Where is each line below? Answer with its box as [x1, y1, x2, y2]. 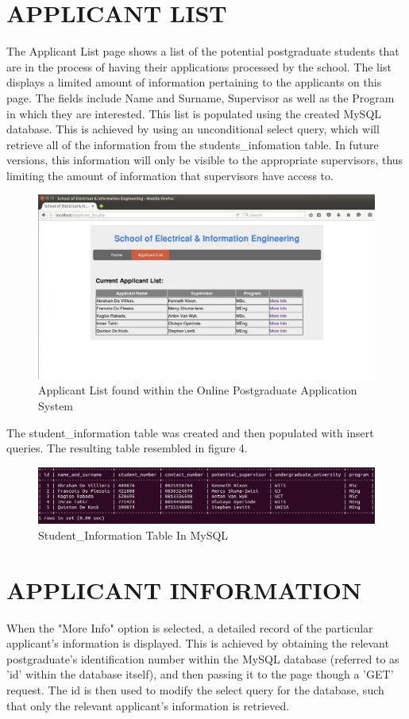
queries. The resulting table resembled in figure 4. [6, 440, 248, 456]
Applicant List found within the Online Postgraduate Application [38, 382, 357, 398]
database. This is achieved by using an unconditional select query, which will [6, 121, 380, 137]
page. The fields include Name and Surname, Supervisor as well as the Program [6, 89, 395, 106]
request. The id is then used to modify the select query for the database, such [6, 682, 384, 698]
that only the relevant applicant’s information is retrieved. [6, 697, 290, 713]
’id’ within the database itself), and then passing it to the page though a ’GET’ [6, 666, 394, 682]
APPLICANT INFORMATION [6, 573, 362, 606]
